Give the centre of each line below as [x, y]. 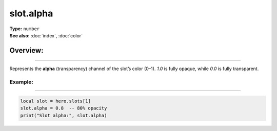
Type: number [25, 29]
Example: [21, 82]
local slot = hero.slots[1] [55, 101]
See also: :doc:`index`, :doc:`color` [46, 35]
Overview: [26, 50]
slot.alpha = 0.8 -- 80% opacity [64, 108]
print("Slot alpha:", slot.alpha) [64, 115]
